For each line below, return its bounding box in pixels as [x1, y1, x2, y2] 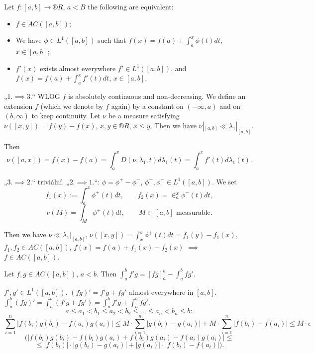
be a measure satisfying [108, 110, 180, 121]
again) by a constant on [111, 100, 184, 111]
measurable [176, 209, 210, 217]
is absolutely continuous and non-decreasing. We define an [68, 90, 246, 101]
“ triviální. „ [32, 176, 70, 186]
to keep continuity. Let [31, 110, 101, 121]
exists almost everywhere [40, 63, 116, 73]
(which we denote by [40, 100, 104, 111]
